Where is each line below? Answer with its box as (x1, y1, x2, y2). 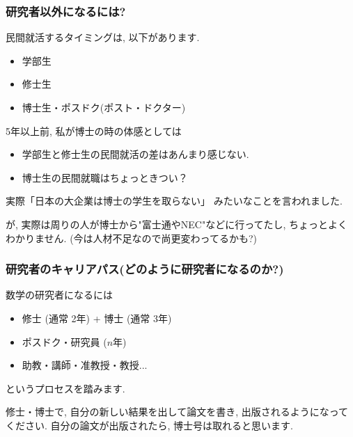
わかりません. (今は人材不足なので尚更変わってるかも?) (6, 230, 257, 245)
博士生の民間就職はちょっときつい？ (22, 170, 188, 184)
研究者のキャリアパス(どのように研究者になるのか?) (6, 260, 284, 278)
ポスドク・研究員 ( (22, 334, 107, 349)
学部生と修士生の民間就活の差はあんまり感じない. (22, 147, 249, 161)
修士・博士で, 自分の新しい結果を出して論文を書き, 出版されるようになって (6, 404, 348, 419)
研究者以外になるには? (6, 2, 126, 19)
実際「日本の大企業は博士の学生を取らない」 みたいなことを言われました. (6, 193, 343, 208)
